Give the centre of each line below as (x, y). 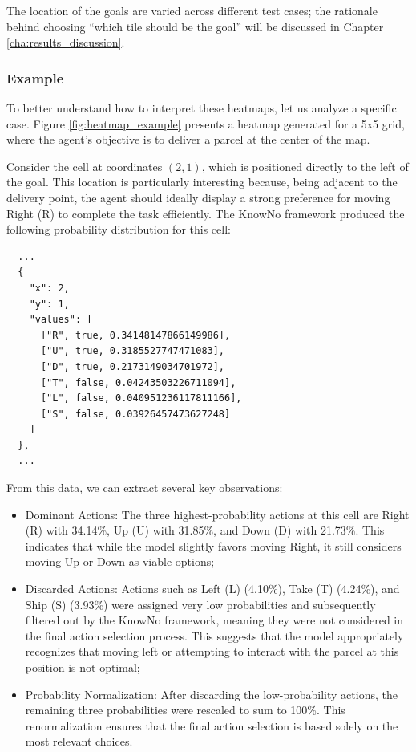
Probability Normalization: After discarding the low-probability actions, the (211, 694)
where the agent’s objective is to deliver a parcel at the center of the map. (188, 139)
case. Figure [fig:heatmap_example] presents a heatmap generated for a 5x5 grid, (206, 123)
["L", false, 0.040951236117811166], (141, 398)
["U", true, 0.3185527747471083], (133, 351)
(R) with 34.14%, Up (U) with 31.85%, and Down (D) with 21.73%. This (205, 530)
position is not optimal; (83, 667)
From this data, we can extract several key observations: (145, 488)
